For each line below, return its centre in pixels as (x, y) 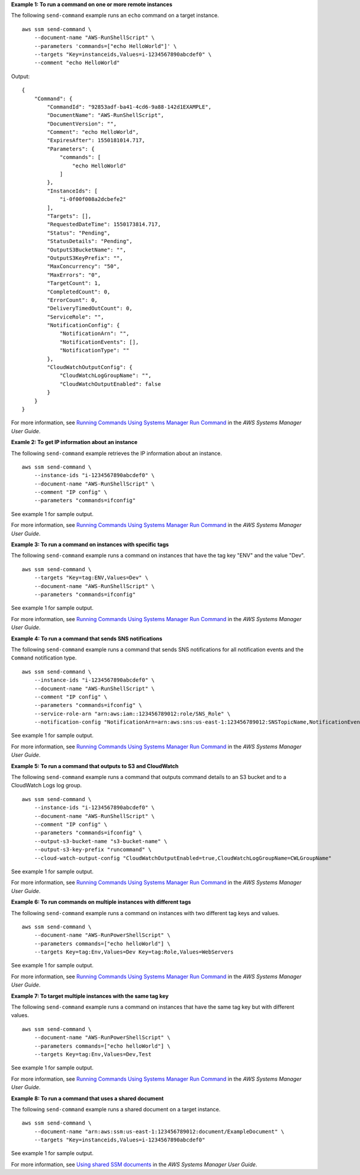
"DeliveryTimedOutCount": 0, (90, 308)
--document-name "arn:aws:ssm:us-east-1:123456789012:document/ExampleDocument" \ (159, 1131)
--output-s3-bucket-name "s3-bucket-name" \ (100, 841)
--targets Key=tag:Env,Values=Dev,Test (93, 1054)
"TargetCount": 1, (74, 283)
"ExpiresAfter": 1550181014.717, (96, 140)
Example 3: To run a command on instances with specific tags (90, 545)
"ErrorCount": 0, (73, 300)
